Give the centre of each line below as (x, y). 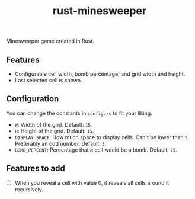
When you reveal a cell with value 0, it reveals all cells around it (92, 182)
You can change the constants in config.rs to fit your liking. (79, 113)
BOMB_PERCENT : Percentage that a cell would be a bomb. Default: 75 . (96, 150)
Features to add (36, 168)
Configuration (33, 99)
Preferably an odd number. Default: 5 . (60, 143)
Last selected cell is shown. (48, 80)
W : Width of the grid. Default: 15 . (53, 124)
